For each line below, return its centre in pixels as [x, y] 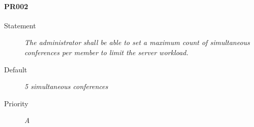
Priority [16, 103]
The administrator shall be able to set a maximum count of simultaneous [137, 42]
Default [16, 69]
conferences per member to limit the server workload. [106, 52]
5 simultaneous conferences [66, 86]
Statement [20, 25]
